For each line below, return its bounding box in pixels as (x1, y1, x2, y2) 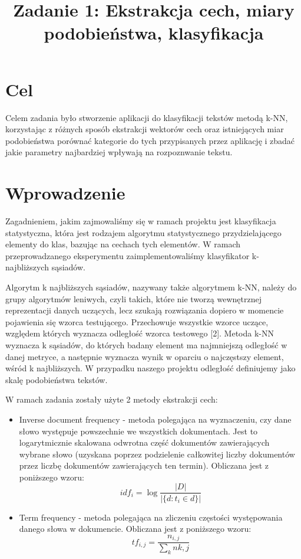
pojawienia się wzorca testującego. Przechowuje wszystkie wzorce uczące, (5, 315, 269, 328)
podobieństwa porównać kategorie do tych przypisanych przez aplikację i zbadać (5, 134, 295, 146)
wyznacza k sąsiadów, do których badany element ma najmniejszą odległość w (5, 338, 287, 351)
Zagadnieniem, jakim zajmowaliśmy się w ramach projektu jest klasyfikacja (5, 215, 276, 227)
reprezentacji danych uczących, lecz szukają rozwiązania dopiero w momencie (5, 304, 284, 316)
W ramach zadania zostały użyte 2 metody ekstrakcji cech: (5, 393, 218, 406)
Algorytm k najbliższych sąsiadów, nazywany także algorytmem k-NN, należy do (5, 280, 297, 293)
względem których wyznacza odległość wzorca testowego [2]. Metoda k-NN (5, 327, 274, 339)
